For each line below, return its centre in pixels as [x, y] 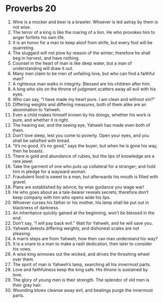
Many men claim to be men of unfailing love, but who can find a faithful [83, 73]
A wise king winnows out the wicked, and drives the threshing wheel [81, 254]
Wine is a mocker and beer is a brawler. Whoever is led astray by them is [85, 22]
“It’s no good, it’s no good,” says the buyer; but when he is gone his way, [85, 146]
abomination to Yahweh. [37, 109]
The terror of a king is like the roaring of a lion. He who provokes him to [84, 32]
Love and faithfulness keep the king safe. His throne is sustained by [80, 269]
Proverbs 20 [31, 8]
